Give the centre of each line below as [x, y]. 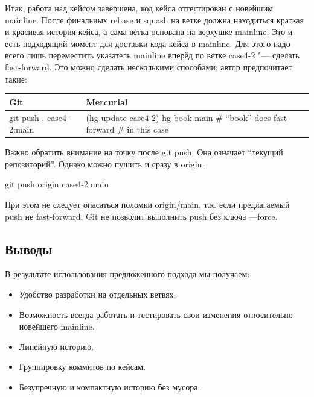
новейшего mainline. [57, 326]
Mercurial [107, 102]
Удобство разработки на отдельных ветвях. [98, 294]
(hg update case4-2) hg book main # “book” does [178, 117]
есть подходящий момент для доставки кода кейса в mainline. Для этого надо [148, 43]
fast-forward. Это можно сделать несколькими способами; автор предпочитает [149, 67]
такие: [16, 79]
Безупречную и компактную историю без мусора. [110, 386]
